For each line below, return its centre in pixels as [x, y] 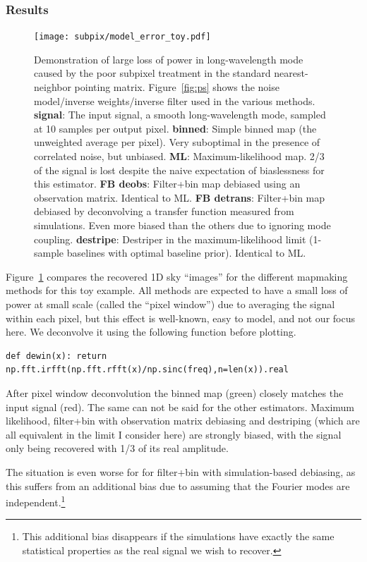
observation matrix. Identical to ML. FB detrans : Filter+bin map [180, 197]
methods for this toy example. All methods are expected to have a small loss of [177, 290]
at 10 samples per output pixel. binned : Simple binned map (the [175, 128]
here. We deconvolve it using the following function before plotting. [151, 332]
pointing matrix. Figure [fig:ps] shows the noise [177, 87]
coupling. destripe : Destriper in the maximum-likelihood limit [170, 239]
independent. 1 [36, 501]
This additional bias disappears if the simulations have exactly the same [178, 536]
